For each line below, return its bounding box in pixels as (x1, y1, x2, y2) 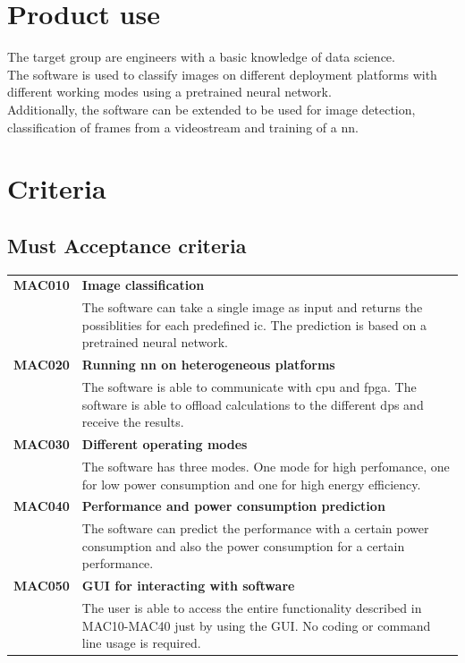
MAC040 (13, 497, 70, 515)
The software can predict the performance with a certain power (81, 519, 429, 538)
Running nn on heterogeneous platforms (81, 355, 335, 374)
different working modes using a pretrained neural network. (7, 82, 332, 101)
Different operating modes (81, 435, 248, 454)
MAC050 (13, 576, 70, 595)
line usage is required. (81, 633, 201, 652)
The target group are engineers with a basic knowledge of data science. (7, 47, 395, 66)
